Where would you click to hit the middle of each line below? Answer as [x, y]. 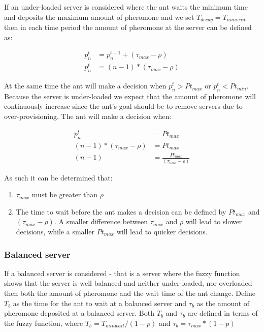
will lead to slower [214, 221]
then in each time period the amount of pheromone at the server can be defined [128, 27]
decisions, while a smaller [55, 231]
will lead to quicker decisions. [162, 231]
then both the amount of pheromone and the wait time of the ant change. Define [130, 293]
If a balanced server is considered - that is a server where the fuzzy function [122, 273]
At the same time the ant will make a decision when [85, 86]
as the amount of [223, 303]
